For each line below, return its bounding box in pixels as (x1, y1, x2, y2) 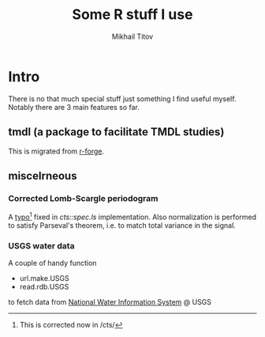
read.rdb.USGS (19, 282, 69, 292)
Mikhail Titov (111, 32, 154, 41)
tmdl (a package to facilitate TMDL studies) (8, 125, 225, 139)
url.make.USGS (19, 274, 69, 283)
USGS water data (8, 240, 75, 251)
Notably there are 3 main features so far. (8, 102, 140, 112)
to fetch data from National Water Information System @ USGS (8, 297, 211, 307)
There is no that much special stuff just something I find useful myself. (8, 93, 237, 104)
